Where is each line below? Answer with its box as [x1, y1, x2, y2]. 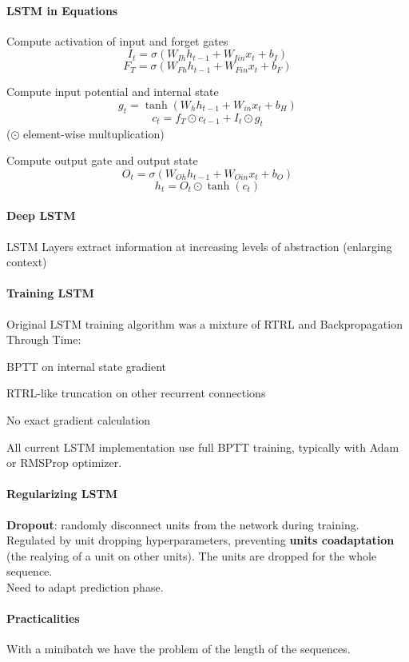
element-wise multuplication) [23, 125, 165, 142]
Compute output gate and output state [6, 152, 198, 169]
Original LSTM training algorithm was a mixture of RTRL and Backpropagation [6, 315, 403, 332]
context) [6, 253, 47, 270]
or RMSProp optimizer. [6, 454, 122, 471]
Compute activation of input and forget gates [6, 32, 228, 49]
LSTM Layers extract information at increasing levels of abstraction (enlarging [6, 237, 392, 254]
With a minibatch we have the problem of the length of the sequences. [6, 640, 351, 657]
